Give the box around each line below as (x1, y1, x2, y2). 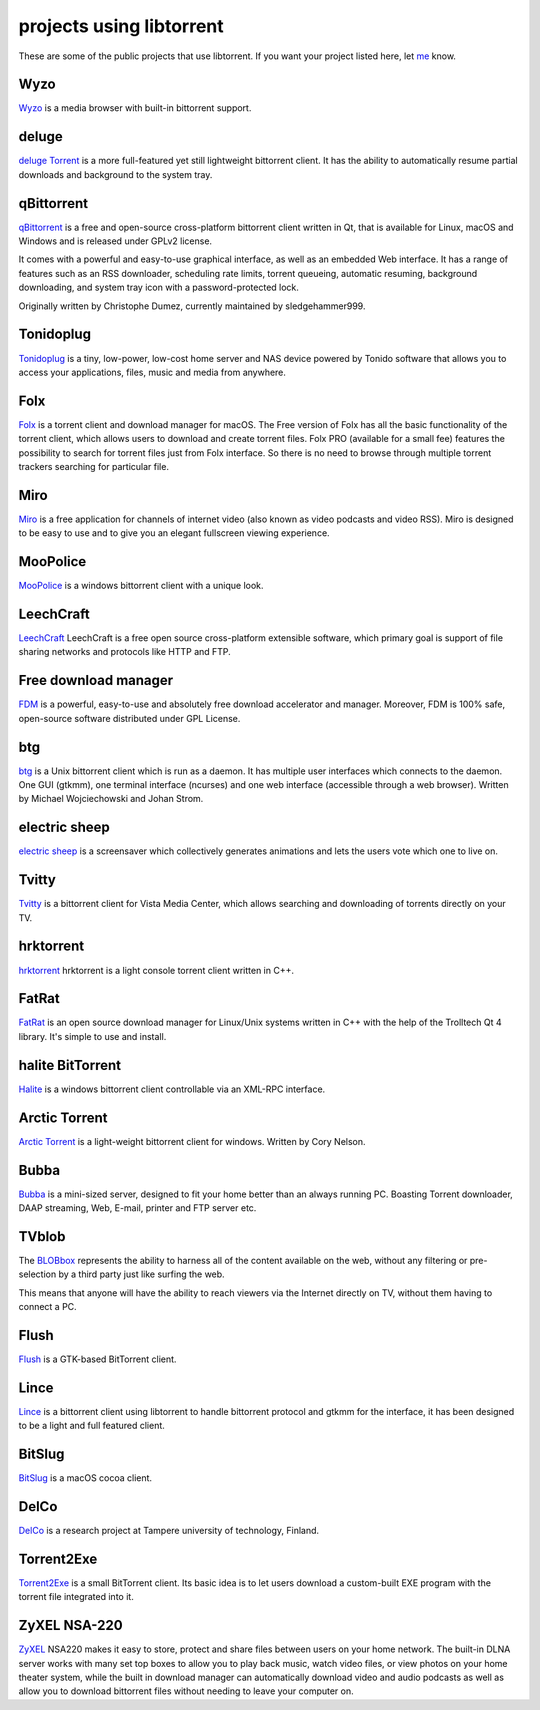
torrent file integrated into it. (18, 1591, 134, 1603)
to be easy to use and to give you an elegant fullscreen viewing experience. (18, 527, 330, 539)
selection (18, 1268, 57, 1280)
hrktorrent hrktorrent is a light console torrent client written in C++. (18, 964, 295, 976)
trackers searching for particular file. (18, 460, 170, 472)
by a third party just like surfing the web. (58, 1268, 225, 1280)
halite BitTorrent (18, 1056, 122, 1074)
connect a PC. (18, 1301, 77, 1313)
